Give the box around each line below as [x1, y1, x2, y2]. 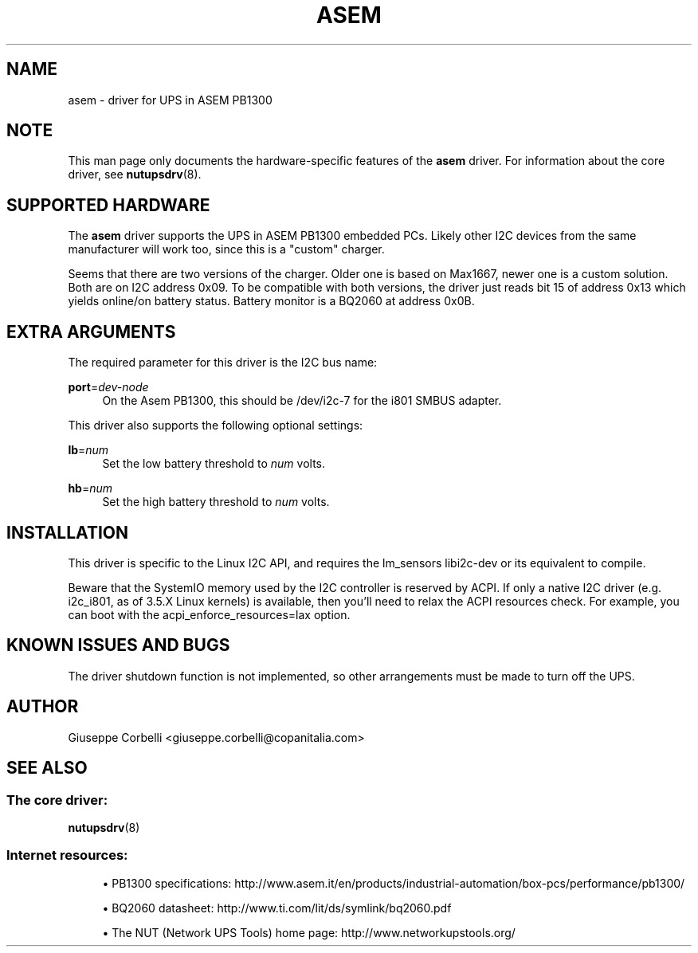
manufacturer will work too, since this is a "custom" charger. [68, 242, 385, 257]
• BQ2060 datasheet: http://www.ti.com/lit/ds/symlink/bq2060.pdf [102, 900, 452, 915]
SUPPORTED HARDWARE [6, 194, 210, 215]
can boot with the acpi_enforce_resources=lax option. [68, 607, 351, 622]
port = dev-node [68, 380, 149, 394]
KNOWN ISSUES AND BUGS [6, 635, 230, 656]
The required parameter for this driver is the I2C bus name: [68, 355, 378, 370]
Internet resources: [6, 847, 128, 864]
